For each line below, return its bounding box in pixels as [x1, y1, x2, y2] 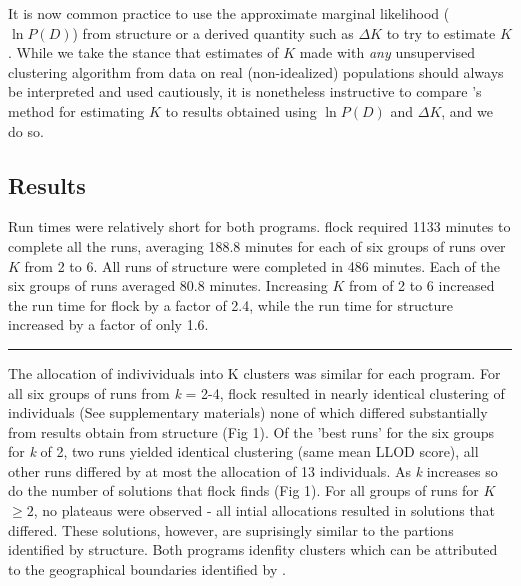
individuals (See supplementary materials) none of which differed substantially [8, 402, 488, 423]
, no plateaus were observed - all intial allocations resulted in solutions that [33, 500, 496, 521]
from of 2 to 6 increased [349, 275, 495, 296]
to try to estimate [386, 22, 496, 43]
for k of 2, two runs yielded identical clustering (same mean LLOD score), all [8, 441, 479, 462]
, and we [441, 100, 493, 121]
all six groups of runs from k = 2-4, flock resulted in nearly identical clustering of [8, 382, 505, 403]
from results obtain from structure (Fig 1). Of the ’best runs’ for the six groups [8, 421, 495, 442]
